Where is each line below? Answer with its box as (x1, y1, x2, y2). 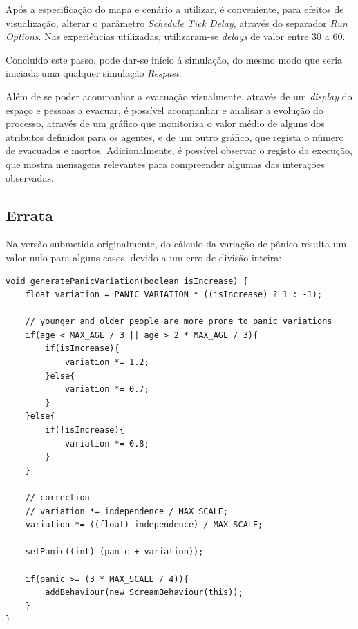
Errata (6, 204, 53, 225)
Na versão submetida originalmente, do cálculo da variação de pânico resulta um (6, 236, 347, 251)
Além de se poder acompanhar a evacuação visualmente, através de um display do (6, 88, 352, 103)
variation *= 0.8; (64, 438, 149, 449)
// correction (25, 493, 90, 503)
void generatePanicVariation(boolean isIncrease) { (6, 276, 248, 286)
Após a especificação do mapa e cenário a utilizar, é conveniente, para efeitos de (6, 2, 344, 16)
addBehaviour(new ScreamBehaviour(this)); (45, 588, 243, 598)
